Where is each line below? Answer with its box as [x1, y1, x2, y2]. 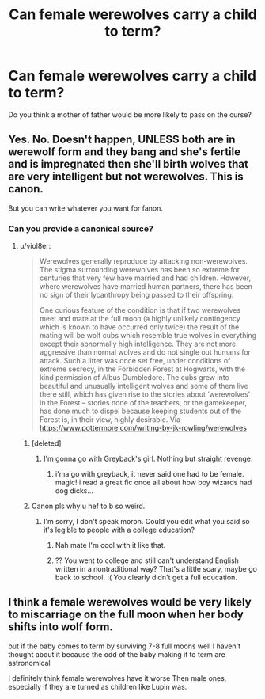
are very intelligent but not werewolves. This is [8, 170, 244, 184]
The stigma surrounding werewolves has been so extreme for [39, 265, 240, 275]
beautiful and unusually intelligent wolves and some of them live [39, 382, 249, 391]
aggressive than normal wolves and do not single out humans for [39, 348, 252, 357]
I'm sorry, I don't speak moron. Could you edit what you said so [43, 517, 251, 526]
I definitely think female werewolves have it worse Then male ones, [8, 673, 227, 682]
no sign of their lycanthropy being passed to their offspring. [39, 291, 234, 300]
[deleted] [31, 439, 62, 448]
